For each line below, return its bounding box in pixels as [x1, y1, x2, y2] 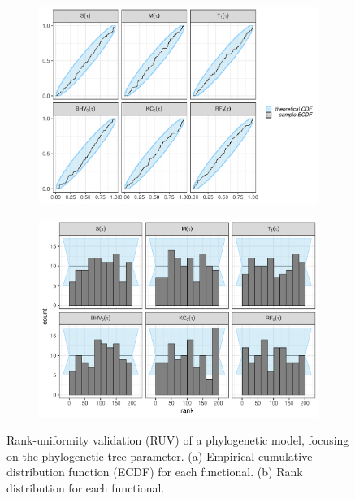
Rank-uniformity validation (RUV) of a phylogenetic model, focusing [6, 432, 349, 449]
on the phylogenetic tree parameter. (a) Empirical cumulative [6, 447, 313, 464]
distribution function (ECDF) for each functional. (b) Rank [6, 463, 303, 480]
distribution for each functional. [6, 479, 165, 496]
